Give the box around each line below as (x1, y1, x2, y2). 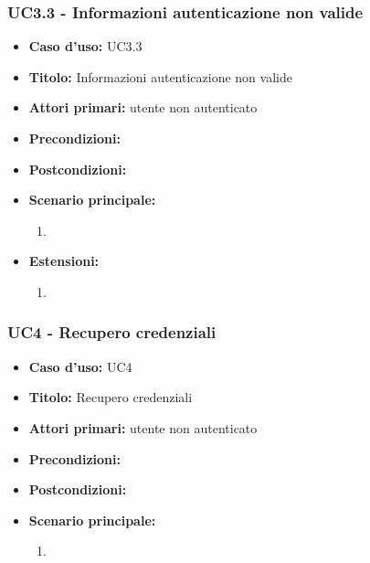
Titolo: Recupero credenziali (28, 388, 193, 407)
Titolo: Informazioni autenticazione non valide (28, 67, 292, 86)
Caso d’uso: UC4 (28, 356, 132, 376)
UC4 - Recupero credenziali (7, 321, 217, 344)
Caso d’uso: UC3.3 (28, 37, 143, 56)
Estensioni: (28, 251, 100, 271)
